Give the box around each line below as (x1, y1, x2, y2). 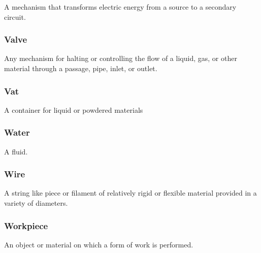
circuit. (4, 11, 26, 22)
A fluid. (4, 146, 28, 156)
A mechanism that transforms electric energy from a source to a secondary (4, 2, 237, 12)
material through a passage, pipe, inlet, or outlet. (4, 63, 157, 73)
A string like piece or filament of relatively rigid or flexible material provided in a (4, 187, 257, 198)
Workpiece (4, 219, 48, 232)
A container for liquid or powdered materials (4, 104, 143, 115)
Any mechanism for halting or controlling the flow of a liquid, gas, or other (4, 53, 237, 64)
